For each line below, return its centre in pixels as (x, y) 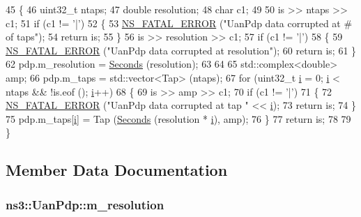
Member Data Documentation (117, 170)
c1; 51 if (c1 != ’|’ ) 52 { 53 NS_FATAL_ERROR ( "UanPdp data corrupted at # (179, 23)
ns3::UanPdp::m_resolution (85, 204)
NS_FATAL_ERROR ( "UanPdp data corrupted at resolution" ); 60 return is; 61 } (181, 50)
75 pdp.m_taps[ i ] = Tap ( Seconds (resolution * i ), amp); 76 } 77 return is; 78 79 (178, 118)
